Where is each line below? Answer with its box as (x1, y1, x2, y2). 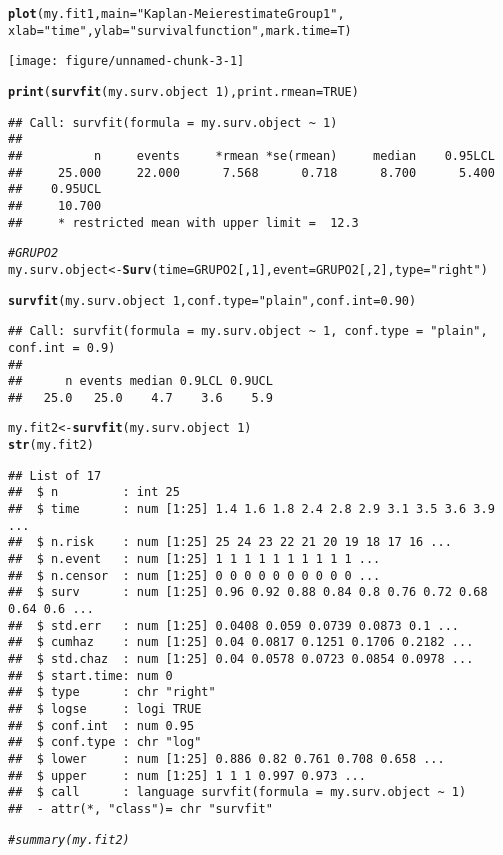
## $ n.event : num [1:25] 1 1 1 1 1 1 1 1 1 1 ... (8, 552, 381, 567)
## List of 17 (8, 468, 102, 483)
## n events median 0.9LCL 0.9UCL (8, 374, 273, 389)
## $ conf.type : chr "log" (8, 735, 202, 750)
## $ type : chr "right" (8, 685, 216, 700)
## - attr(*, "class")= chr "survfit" (8, 801, 273, 816)
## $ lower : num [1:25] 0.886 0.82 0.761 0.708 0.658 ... (8, 751, 445, 766)
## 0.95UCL (8, 182, 102, 197)
